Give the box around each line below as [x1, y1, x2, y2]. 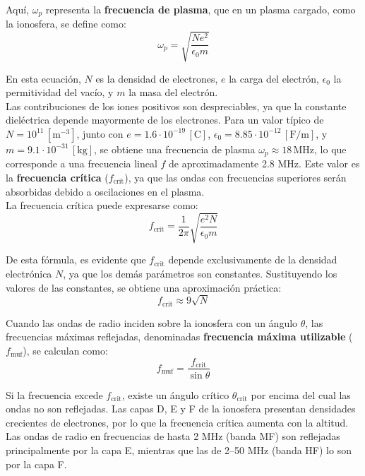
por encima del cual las [251, 387, 351, 402]
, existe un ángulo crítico [121, 387, 229, 402]
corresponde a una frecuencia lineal [6, 156, 157, 171]
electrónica [6, 266, 52, 280]
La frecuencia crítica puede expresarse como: [6, 198, 198, 213]
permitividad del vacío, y [6, 85, 114, 100]
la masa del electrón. [128, 85, 218, 100]
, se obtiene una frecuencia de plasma [94, 141, 256, 156]
